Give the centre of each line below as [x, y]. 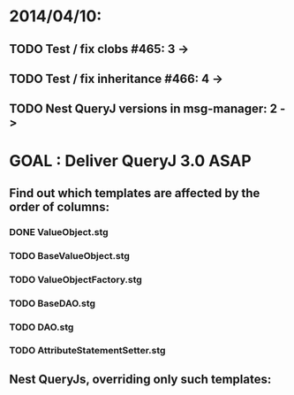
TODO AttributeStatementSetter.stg [87, 351]
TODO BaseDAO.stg [52, 303]
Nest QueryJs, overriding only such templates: [140, 379]
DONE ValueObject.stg [59, 232]
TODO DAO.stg [41, 327]
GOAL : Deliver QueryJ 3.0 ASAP [130, 160]
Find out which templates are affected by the [135, 193]
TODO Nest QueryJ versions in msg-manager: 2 [143, 109]
